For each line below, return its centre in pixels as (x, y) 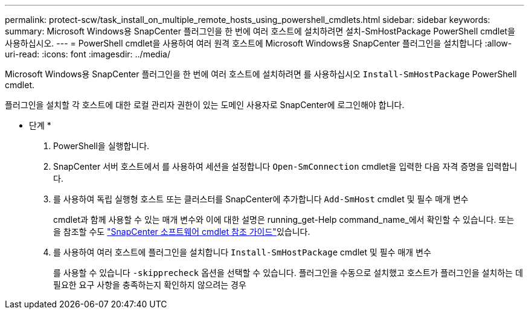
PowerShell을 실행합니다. (101, 146)
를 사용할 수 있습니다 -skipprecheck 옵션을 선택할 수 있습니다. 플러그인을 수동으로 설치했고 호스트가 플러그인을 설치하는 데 (288, 273)
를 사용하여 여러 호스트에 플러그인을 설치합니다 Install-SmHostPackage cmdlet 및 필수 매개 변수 (242, 252)
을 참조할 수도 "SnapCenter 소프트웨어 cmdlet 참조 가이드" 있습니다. (182, 232)
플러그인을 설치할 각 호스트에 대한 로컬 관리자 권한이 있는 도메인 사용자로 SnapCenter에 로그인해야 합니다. (205, 105)
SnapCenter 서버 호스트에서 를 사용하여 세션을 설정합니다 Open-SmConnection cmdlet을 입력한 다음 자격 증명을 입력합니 (285, 166)
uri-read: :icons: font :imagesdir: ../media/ (88, 54)
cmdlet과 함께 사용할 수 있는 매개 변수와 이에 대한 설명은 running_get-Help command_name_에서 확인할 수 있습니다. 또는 (284, 219)
